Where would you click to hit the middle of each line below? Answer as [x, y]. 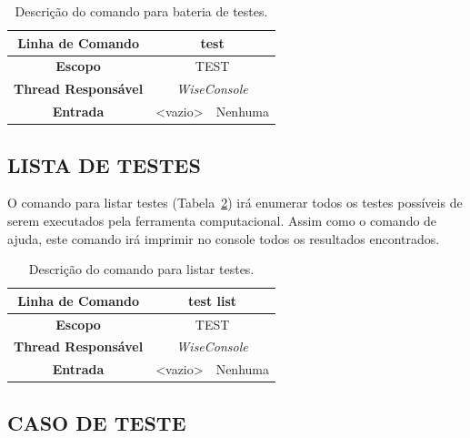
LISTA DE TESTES [104, 164]
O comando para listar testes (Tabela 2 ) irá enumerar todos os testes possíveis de [235, 203]
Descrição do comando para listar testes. [141, 269]
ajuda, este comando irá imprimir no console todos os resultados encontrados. [224, 238]
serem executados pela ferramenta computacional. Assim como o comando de [222, 221]
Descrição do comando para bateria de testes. [141, 11]
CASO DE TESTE [97, 422]
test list [212, 300]
